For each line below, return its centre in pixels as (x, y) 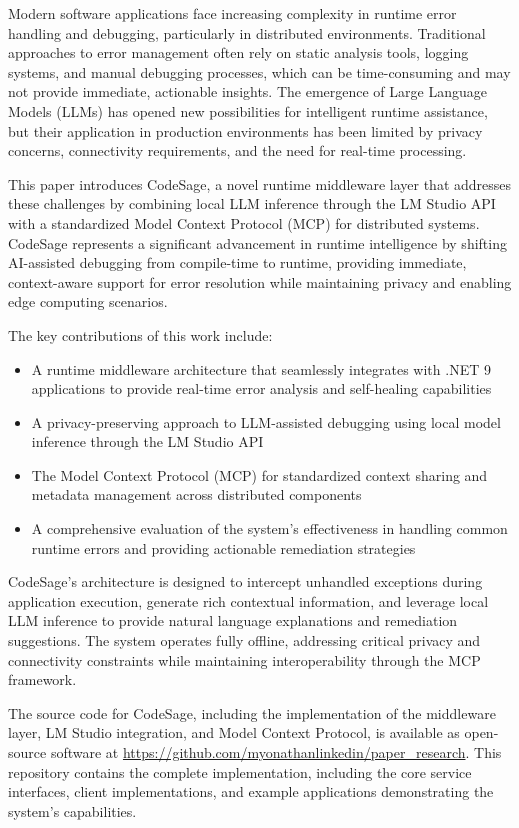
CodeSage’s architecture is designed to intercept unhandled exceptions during (245, 581)
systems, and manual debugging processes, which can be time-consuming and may (259, 71)
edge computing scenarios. (88, 301)
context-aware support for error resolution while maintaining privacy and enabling (260, 281)
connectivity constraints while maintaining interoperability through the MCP (244, 659)
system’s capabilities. (72, 810)
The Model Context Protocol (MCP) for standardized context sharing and (259, 474)
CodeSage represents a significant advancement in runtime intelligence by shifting (257, 242)
